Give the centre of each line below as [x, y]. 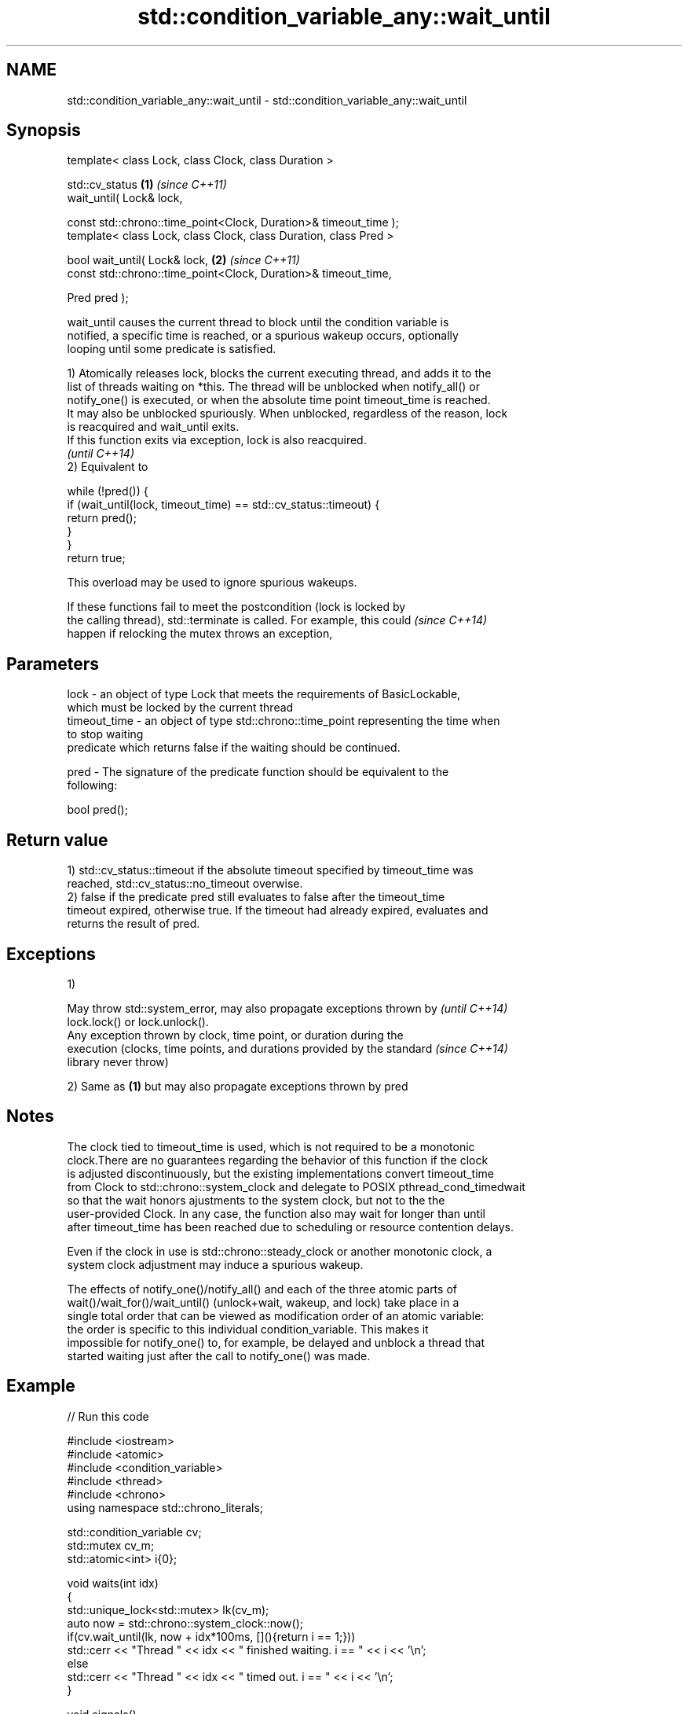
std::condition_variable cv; [134, 1532]
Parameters [53, 664]
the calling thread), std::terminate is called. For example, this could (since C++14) [277, 620]
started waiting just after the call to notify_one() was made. [219, 1355]
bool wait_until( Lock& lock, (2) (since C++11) [183, 260]
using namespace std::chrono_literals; [165, 1507]
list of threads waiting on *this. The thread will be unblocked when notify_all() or [273, 387]
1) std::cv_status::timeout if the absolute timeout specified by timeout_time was [270, 870]
